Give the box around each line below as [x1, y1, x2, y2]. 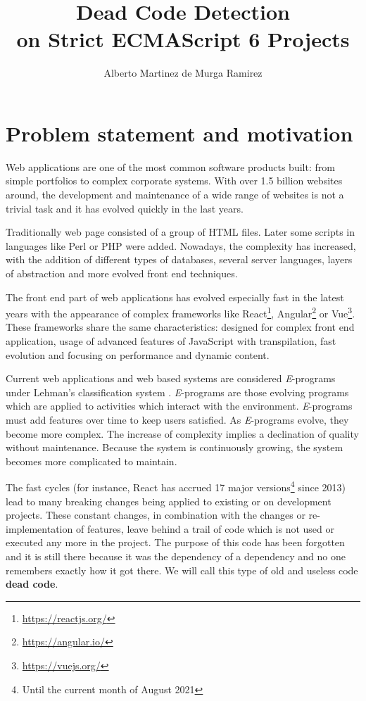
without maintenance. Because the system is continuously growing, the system [6, 440, 343, 455]
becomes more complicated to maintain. [6, 453, 177, 468]
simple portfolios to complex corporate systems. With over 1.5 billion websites [6, 173, 343, 188]
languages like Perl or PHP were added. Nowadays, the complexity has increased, [6, 238, 356, 253]
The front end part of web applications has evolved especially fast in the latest [6, 289, 344, 304]
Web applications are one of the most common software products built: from [6, 159, 335, 174]
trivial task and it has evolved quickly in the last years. [6, 201, 244, 215]
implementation [6, 521, 73, 536]
